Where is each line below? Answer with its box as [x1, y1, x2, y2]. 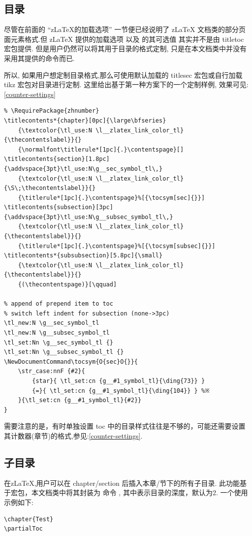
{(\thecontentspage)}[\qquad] [18, 281, 117, 288]
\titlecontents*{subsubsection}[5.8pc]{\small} [4, 252, 163, 259]
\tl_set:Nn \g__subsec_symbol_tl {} [4, 348, 124, 356]
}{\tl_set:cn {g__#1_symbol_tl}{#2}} [18, 397, 142, 404]
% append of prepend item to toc [4, 300, 113, 308]
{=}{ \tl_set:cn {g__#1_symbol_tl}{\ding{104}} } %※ [32, 387, 210, 394]
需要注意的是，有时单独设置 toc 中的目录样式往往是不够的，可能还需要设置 [4, 421, 246, 431]
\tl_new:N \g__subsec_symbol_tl [4, 329, 110, 337]
